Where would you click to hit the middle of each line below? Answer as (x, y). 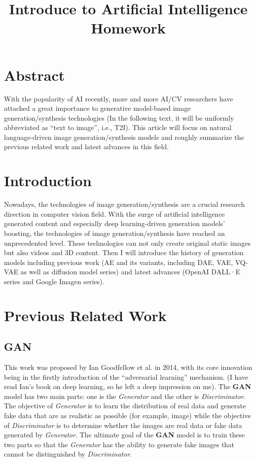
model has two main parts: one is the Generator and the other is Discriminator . (125, 396)
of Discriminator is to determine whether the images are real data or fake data (123, 425)
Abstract (35, 75)
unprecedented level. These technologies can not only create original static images (128, 243)
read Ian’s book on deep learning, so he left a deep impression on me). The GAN (128, 386)
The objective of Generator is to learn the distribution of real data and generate (125, 406)
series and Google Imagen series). (54, 281)
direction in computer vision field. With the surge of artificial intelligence (114, 214)
